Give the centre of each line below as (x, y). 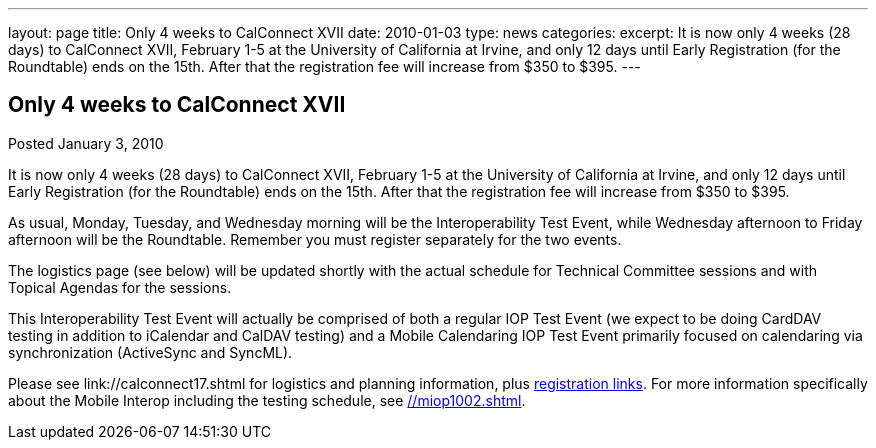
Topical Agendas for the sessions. (120, 287)
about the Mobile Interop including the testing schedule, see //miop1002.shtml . (267, 400)
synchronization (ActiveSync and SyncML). (150, 352)
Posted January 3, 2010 (86, 143)
